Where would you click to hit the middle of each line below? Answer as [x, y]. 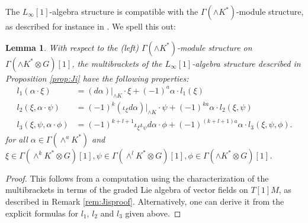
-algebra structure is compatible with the [124, 11]
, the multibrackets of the [117, 63]
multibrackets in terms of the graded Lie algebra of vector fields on [127, 190]
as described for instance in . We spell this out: [91, 26]
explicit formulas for [42, 213]
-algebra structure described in [246, 63]
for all [17, 139]
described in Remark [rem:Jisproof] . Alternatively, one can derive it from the [145, 201]
